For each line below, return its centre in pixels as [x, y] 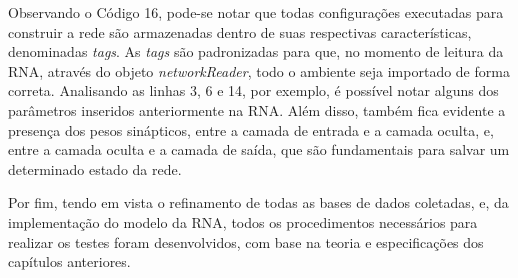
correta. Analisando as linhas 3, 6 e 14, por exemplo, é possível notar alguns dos [253, 90]
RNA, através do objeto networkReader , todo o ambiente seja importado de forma [259, 70]
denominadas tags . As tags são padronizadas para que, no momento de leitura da [256, 51]
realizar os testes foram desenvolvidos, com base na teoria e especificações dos [246, 241]
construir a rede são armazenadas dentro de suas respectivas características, [240, 31]
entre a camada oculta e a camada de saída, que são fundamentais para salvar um [259, 149]
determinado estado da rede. [95, 168]
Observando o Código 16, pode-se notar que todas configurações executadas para [256, 12]
